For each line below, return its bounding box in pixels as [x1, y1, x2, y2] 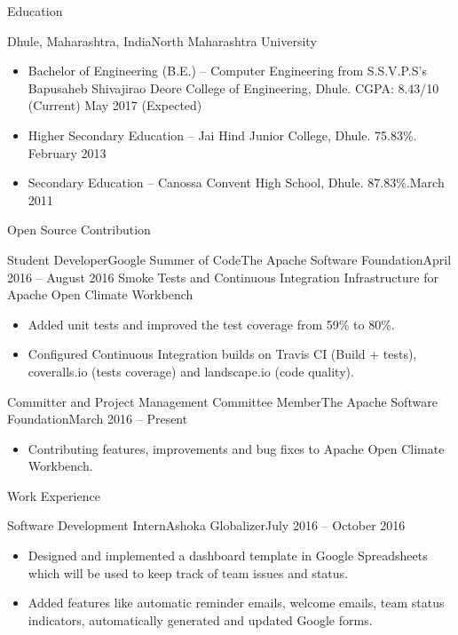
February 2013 [28, 143, 107, 162]
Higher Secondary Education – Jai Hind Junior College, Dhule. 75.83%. [28, 125, 417, 144]
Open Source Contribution [7, 220, 151, 239]
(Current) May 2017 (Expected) [28, 96, 202, 115]
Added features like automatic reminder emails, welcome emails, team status [28, 593, 445, 612]
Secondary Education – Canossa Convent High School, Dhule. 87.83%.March [28, 173, 445, 192]
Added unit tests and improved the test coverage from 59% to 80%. [28, 314, 395, 333]
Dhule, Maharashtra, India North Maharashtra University [7, 31, 317, 50]
